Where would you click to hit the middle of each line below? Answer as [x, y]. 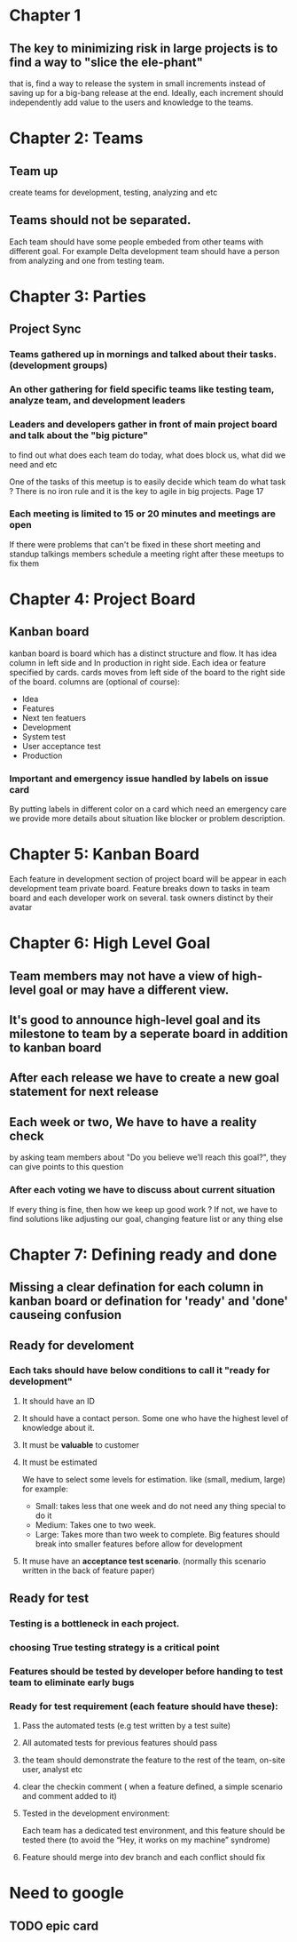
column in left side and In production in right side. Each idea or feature [137, 662]
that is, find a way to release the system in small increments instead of [137, 84]
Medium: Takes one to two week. [96, 1524]
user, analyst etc [52, 1770]
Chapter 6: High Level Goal [110, 943]
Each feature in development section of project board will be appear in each [148, 879]
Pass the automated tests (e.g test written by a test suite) [126, 1726]
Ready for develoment [72, 1345]
